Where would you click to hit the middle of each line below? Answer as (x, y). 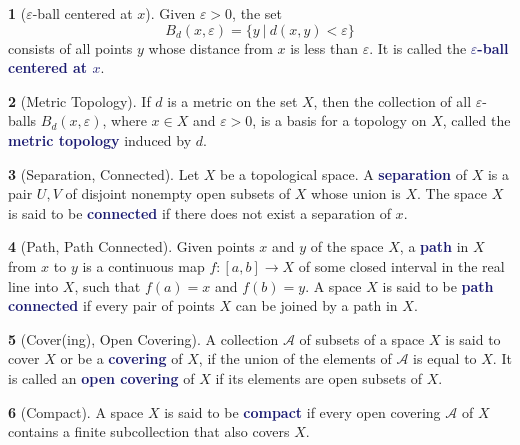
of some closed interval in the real (401, 265)
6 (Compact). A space (76, 411)
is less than (324, 47)
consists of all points (70, 47)
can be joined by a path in (316, 305)
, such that (107, 285)
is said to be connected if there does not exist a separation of (199, 212)
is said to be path (438, 285)
